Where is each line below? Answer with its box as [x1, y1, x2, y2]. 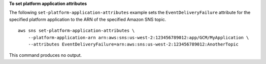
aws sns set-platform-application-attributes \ [18, 28, 135, 34]
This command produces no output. [9, 52, 82, 58]
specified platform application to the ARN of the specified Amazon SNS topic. [9, 16, 166, 22]
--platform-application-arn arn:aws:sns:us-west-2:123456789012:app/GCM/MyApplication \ [28, 35, 249, 40]
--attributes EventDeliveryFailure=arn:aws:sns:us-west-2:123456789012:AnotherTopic [28, 42, 239, 47]
